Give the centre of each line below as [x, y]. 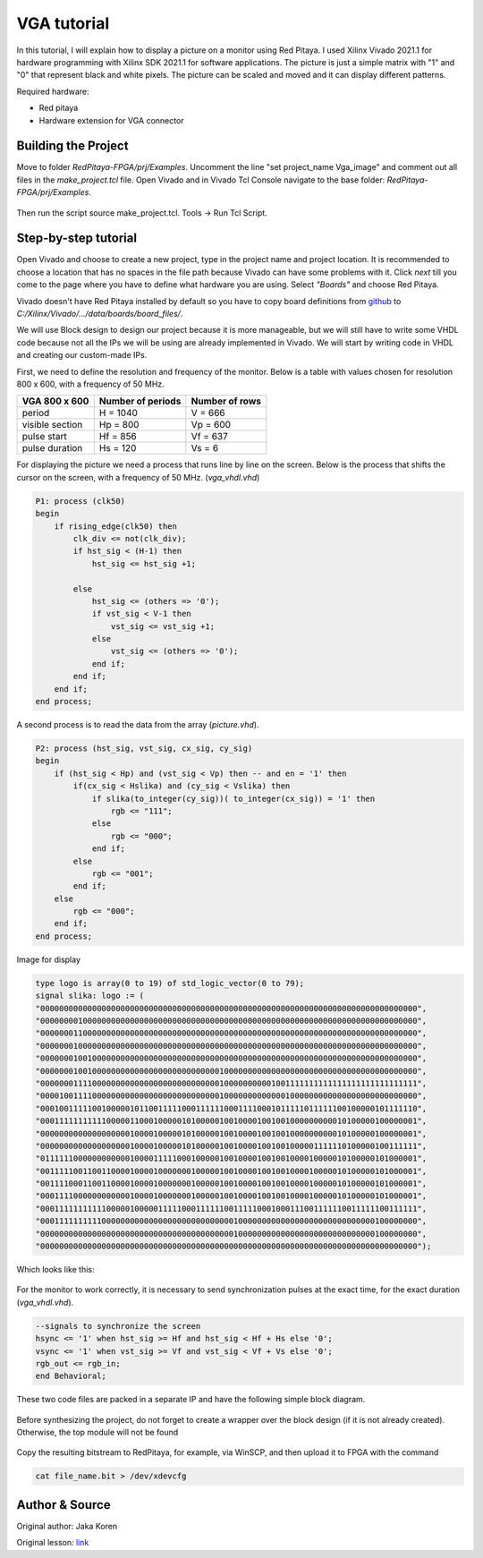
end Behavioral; [71, 1376]
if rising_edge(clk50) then [116, 526]
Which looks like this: [55, 1269]
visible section [52, 425]
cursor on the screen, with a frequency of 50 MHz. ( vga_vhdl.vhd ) [138, 477]
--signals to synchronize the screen [118, 1326]
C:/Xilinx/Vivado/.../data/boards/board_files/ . [100, 314]
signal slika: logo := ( [90, 996]
